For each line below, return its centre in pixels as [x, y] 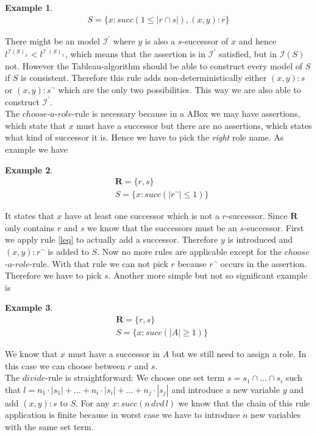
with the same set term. [49, 427]
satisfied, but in [248, 54]
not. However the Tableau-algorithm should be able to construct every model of [154, 65]
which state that [36, 125]
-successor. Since [257, 216]
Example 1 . [29, 7]
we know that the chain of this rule [244, 402]
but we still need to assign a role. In [239, 354]
